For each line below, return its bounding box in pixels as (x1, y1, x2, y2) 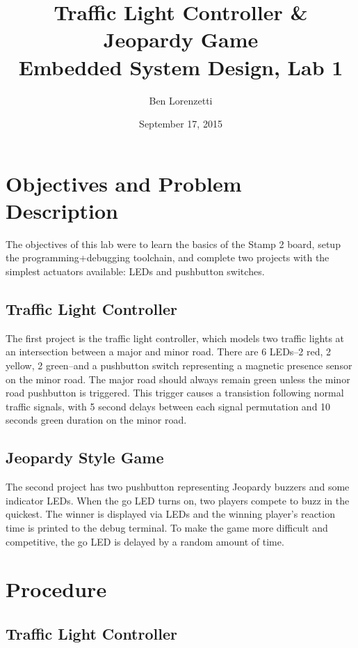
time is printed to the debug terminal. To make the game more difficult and (6, 520, 328, 534)
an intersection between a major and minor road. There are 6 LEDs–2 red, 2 (6, 344, 332, 359)
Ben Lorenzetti (149, 93, 213, 107)
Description (6, 196, 119, 224)
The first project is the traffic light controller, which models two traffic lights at (6, 330, 345, 345)
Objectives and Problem (6, 169, 242, 197)
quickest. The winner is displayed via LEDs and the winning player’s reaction (6, 507, 335, 521)
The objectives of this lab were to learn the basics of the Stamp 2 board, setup (6, 236, 341, 251)
